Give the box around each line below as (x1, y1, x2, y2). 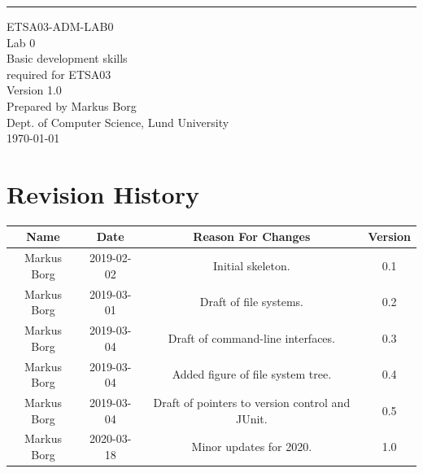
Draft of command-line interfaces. (168, 329, 335, 346)
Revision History (7, 177, 199, 210)
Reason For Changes (193, 228, 311, 245)
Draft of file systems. (199, 293, 303, 310)
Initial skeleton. (213, 257, 290, 274)
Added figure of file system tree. (172, 366, 332, 383)
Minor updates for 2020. (191, 438, 312, 455)
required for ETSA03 (7, 65, 111, 82)
